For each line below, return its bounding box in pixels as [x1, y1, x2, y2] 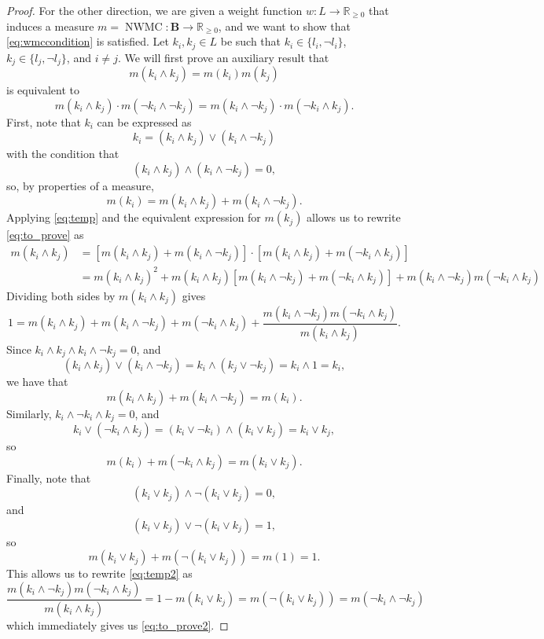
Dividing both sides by [6, 287, 116, 303]
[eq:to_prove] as [6, 226, 84, 243]
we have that [6, 373, 68, 389]
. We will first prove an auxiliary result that [117, 49, 329, 65]
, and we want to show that [218, 17, 351, 34]
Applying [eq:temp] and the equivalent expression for [6, 209, 261, 226]
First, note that [6, 113, 81, 130]
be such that [220, 33, 281, 50]
